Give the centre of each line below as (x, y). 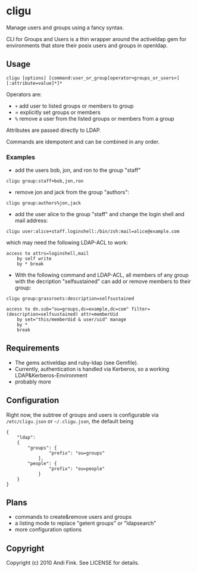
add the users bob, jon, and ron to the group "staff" (78, 170)
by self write (34, 259)
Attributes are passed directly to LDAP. (54, 130)
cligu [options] (26, 78)
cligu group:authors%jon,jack (44, 203)
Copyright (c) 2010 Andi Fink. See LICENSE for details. (73, 563)
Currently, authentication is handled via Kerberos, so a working (92, 369)
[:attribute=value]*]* (34, 83)
